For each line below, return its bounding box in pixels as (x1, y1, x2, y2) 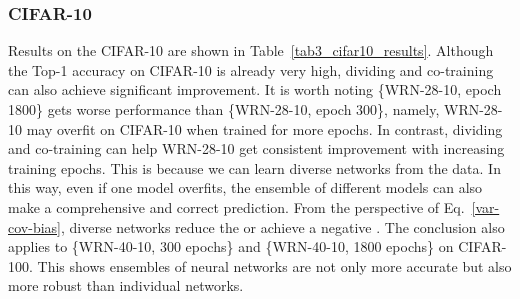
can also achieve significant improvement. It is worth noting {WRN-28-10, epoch (8, 79, 502, 100)
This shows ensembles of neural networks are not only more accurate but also (37, 255, 512, 276)
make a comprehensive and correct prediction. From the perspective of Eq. (8, 196, 465, 217)
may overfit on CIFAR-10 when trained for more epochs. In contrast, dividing (26, 118, 503, 139)
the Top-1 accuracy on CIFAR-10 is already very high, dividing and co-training (8, 59, 494, 80)
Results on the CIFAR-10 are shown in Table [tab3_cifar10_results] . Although (8, 40, 494, 61)
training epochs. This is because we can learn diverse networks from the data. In (8, 157, 501, 178)
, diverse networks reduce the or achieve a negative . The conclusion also (60, 216, 505, 237)
